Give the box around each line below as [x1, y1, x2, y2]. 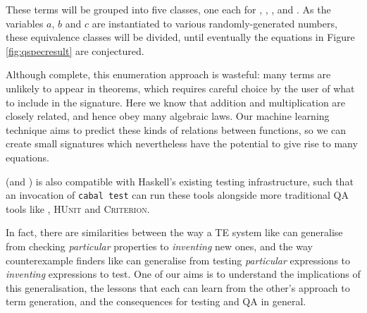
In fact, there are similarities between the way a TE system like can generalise [6, 225, 343, 240]
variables [6, 16, 44, 30]
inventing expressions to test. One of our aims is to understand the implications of [6, 266, 361, 281]
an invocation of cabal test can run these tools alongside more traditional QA [6, 188, 349, 202]
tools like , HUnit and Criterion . [6, 201, 150, 216]
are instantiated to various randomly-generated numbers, [92, 16, 337, 30]
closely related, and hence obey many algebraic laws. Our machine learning [6, 109, 330, 123]
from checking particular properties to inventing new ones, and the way [6, 238, 313, 253]
